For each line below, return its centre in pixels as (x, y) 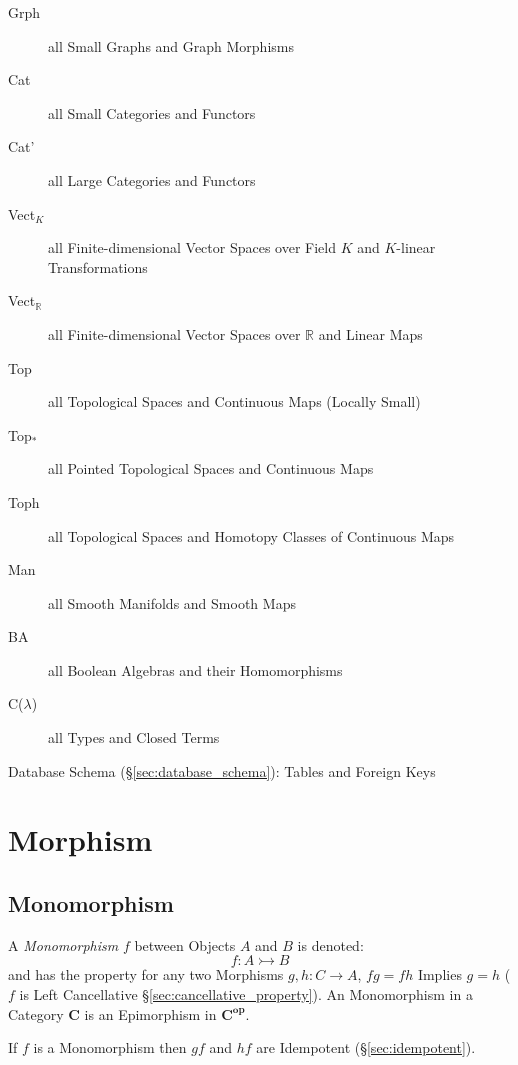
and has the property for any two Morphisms (146, 974)
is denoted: (330, 944)
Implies (439, 974)
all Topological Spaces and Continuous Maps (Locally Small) (234, 401)
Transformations (98, 266)
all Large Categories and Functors (152, 179)
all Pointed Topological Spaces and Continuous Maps (211, 468)
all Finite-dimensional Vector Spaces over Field (192, 247)
